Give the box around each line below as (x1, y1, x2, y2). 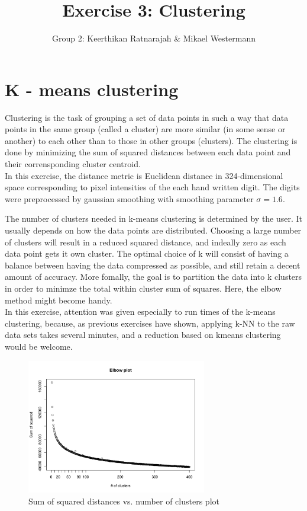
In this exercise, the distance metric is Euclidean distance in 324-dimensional (5, 169, 283, 181)
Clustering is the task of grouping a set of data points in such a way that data (5, 111, 289, 123)
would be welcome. (5, 340, 73, 352)
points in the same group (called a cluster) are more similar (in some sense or (5, 123, 286, 135)
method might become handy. (5, 293, 112, 306)
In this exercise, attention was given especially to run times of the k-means (5, 305, 276, 318)
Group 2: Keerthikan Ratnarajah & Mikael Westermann (52, 32, 256, 44)
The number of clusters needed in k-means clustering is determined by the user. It (5, 212, 303, 225)
